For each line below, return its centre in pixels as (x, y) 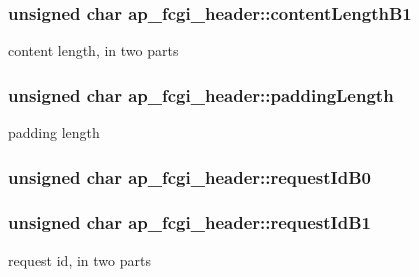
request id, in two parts (79, 259)
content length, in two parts (93, 50)
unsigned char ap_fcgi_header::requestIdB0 (189, 176)
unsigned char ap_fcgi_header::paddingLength (201, 94)
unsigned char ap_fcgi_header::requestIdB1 (189, 222)
